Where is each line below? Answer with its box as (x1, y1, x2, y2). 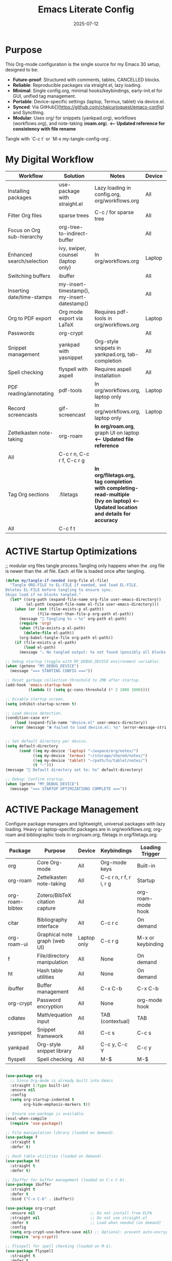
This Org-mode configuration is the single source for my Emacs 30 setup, (5, 61, 161, 67)
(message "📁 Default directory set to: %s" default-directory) (5, 767, 143, 772)
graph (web (36, 937, 65, 944)
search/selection (8, 257, 49, 264)
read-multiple (94, 491, 130, 498)
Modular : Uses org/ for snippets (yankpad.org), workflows (12, 115, 137, 121)
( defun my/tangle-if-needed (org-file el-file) (5, 578, 109, 583)
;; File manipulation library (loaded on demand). (5, 1130, 116, 1135)
